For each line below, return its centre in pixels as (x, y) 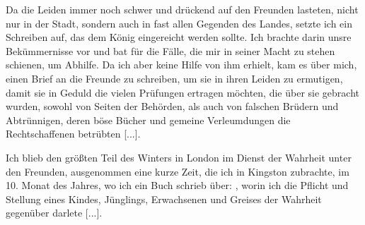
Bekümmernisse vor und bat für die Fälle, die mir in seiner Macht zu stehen (170, 50)
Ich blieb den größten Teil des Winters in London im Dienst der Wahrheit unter (179, 157)
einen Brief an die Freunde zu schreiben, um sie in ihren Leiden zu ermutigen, (174, 78)
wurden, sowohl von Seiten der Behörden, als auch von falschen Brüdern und (172, 106)
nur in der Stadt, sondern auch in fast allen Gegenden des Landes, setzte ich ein (179, 23)
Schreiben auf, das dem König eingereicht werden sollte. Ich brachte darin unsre (179, 37)
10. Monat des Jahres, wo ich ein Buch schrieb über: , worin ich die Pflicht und (177, 185)
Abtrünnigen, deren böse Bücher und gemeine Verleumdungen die (148, 120)
